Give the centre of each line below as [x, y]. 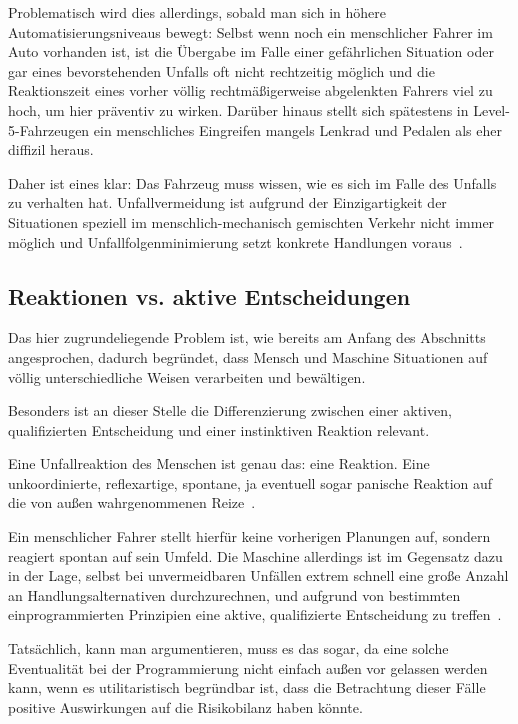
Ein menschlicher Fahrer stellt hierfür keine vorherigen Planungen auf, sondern [249, 536]
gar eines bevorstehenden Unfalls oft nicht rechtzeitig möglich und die [221, 70]
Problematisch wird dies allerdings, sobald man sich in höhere [197, 12]
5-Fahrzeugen [49, 129]
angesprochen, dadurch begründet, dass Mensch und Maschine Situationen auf [248, 356]
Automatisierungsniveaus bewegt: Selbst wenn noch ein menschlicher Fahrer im [250, 31]
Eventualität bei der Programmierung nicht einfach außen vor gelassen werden [248, 667]
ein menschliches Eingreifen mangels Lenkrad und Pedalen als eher [297, 129]
